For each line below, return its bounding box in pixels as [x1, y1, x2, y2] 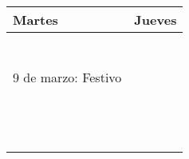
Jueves [134, 10, 177, 29]
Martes [13, 10, 58, 29]
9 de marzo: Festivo [13, 68, 122, 86]
